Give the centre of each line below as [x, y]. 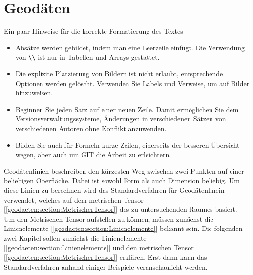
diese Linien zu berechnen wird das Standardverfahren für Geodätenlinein [114, 190]
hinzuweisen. [34, 93]
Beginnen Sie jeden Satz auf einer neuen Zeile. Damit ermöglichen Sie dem [127, 109]
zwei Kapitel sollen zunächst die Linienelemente [75, 238]
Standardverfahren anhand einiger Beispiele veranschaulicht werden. [106, 266]
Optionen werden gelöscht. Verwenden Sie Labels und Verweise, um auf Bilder [132, 83]
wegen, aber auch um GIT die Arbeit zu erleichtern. [93, 154]
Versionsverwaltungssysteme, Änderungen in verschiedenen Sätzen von [121, 119]
